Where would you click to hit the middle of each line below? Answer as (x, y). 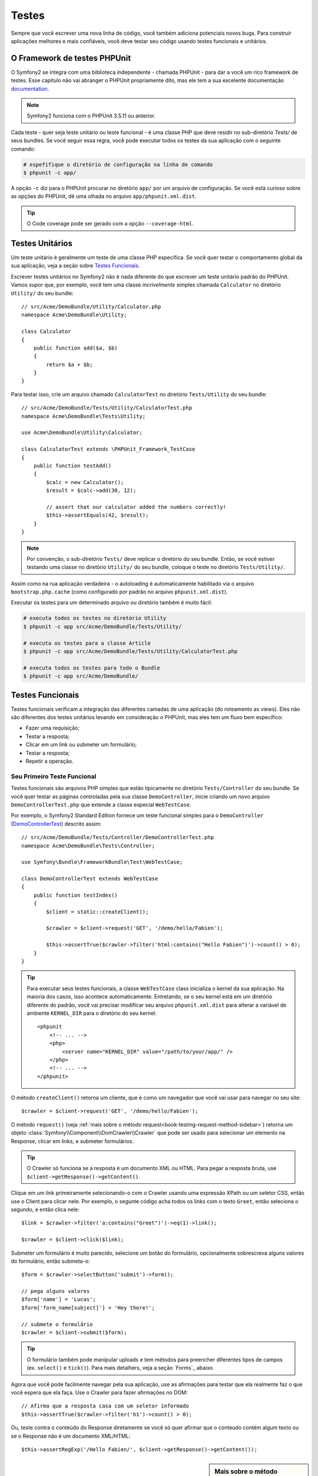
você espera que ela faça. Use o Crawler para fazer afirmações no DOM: (99, 1392)
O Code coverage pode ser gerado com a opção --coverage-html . (110, 224)
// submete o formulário (57, 1324)
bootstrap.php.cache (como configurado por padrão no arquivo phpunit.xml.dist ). (119, 592)
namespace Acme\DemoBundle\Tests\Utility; (84, 416)
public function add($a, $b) (75, 348)
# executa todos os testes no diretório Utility (95, 618)
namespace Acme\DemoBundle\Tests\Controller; (88, 845)
